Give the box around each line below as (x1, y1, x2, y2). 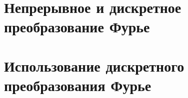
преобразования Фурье (4, 75, 151, 95)
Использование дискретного (4, 55, 184, 76)
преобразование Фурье (4, 16, 150, 37)
